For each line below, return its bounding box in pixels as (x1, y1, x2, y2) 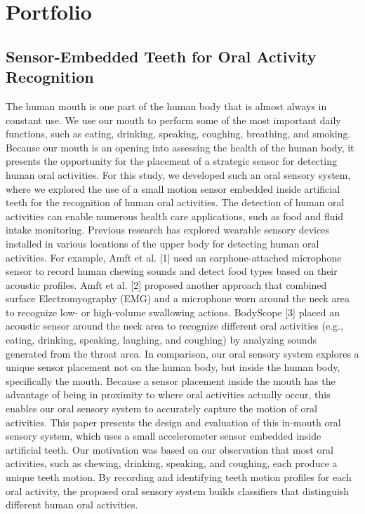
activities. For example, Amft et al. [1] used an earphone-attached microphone (6, 250, 342, 264)
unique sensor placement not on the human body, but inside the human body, (6, 360, 340, 374)
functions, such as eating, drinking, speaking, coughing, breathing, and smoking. (6, 126, 351, 141)
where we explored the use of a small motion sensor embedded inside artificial (6, 181, 340, 196)
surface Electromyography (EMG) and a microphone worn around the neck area (6, 291, 350, 306)
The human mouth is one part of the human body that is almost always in (6, 98, 327, 113)
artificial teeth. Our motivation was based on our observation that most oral (6, 442, 333, 456)
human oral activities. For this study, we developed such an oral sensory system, (6, 167, 351, 182)
